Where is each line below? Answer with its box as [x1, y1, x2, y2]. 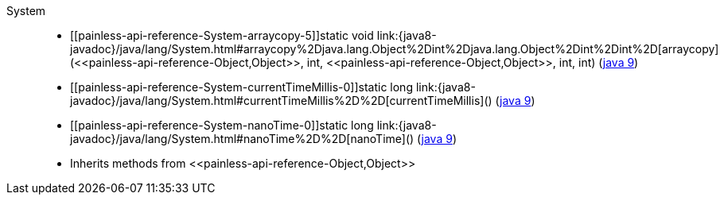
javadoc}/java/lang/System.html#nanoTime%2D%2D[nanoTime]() [70, 132, 415, 145]
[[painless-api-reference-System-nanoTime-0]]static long [70, 118, 374, 132]
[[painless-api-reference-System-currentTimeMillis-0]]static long [70, 80, 413, 94]
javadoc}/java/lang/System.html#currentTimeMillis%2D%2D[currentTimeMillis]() [70, 94, 492, 107]
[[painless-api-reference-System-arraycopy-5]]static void [70, 29, 374, 42]
